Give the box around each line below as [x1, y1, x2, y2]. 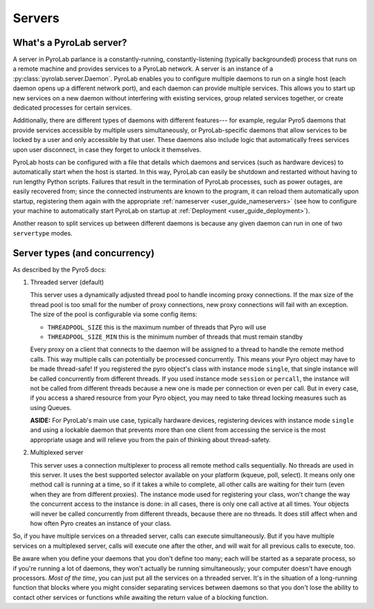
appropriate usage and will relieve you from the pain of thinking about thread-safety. [30, 435, 271, 443]
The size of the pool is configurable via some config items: [30, 310, 197, 319]
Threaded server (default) [30, 278, 104, 286]
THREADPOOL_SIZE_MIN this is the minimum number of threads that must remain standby [47, 333, 303, 341]
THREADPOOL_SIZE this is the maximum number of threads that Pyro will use [47, 323, 267, 331]
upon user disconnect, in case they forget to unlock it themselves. [12, 145, 202, 154]
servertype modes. [12, 229, 73, 237]
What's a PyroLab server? [12, 37, 127, 48]
